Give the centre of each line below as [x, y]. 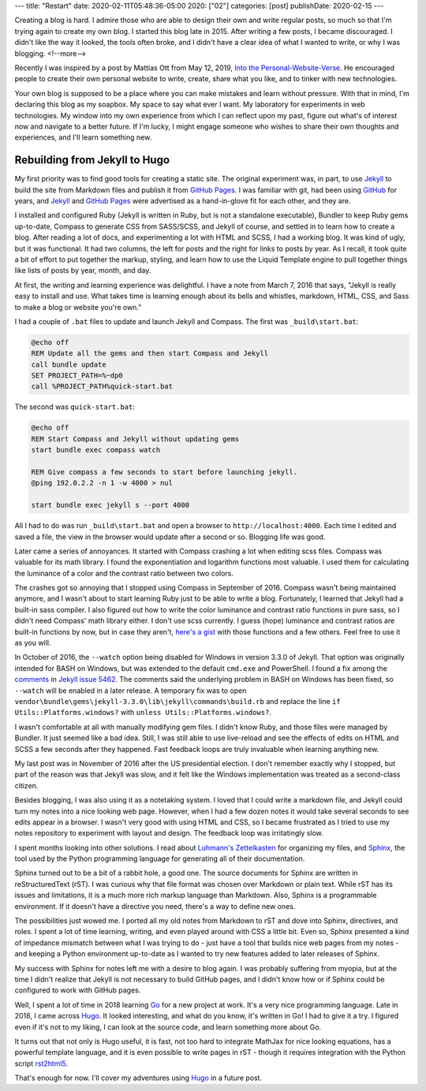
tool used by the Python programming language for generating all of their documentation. [160, 858]
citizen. [26, 785]
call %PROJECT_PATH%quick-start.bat [102, 387]
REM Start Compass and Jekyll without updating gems [135, 439]
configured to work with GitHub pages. [78, 990]
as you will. [33, 643]
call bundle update [69, 364]
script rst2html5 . [41, 1063]
